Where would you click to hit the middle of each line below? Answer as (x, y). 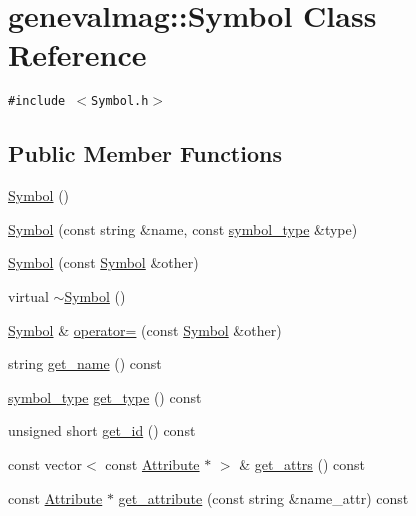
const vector (45, 463)
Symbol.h (120, 101)
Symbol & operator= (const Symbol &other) (145, 329)
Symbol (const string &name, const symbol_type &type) (183, 228)
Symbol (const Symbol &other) (103, 262)
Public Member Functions (145, 153)
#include (37, 101)
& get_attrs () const (302, 463)
